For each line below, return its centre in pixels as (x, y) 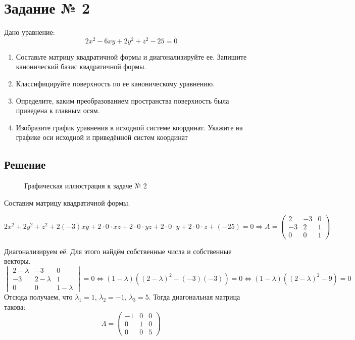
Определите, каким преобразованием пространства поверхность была (122, 100)
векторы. (17, 261)
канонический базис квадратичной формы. (81, 66)
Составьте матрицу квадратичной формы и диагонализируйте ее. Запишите (131, 56)
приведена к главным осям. (58, 110)
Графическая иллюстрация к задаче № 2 (86, 186)
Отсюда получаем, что (38, 296)
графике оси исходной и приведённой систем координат (102, 137)
